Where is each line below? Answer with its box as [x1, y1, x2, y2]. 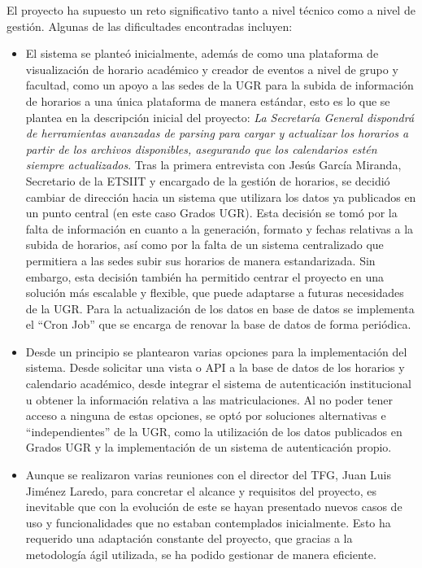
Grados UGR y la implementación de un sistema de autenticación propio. [25, 439, 392, 456]
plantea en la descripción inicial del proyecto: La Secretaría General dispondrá [25, 108, 415, 125]
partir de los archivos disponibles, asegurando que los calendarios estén [25, 140, 377, 157]
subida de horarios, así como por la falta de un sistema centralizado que [25, 236, 384, 253]
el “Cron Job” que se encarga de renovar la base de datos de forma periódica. [25, 316, 411, 333]
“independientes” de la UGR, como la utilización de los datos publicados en [25, 422, 402, 439]
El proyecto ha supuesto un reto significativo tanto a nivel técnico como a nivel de [7, 2, 415, 18]
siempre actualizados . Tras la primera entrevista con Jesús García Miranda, [25, 156, 402, 173]
